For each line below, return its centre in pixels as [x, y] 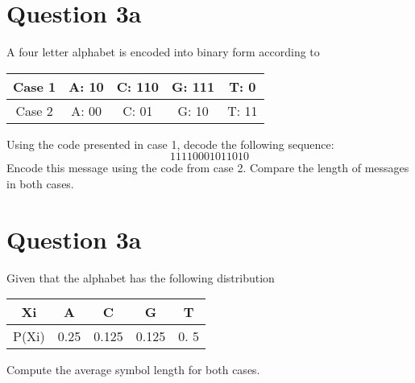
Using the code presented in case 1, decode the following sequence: [170, 144]
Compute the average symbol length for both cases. [133, 370]
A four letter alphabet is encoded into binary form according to [163, 52]
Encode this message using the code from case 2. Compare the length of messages [208, 168]
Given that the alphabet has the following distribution [141, 277]
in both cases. [40, 183]
